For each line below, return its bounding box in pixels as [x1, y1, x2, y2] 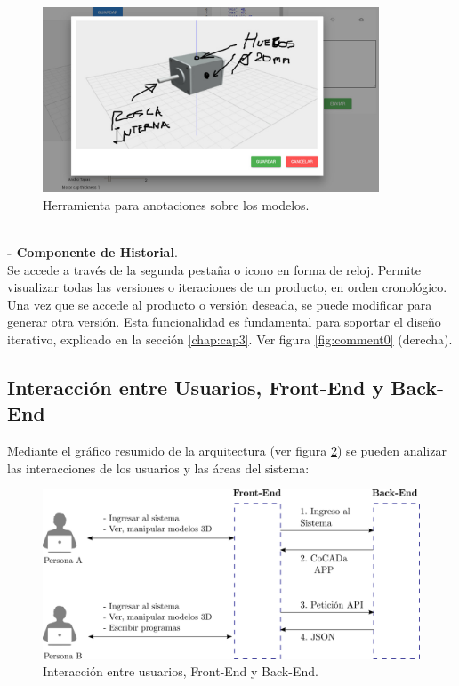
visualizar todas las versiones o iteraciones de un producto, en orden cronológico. [7, 278, 447, 296]
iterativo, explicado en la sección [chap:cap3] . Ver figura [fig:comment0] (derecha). [7, 329, 453, 348]
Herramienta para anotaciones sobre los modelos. [43, 195, 310, 214]
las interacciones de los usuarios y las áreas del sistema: [7, 458, 310, 477]
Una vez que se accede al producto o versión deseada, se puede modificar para [7, 295, 432, 313]
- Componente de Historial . [7, 242, 178, 261]
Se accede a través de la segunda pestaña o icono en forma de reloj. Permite [7, 260, 421, 278]
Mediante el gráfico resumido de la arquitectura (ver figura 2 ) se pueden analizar [7, 441, 447, 460]
